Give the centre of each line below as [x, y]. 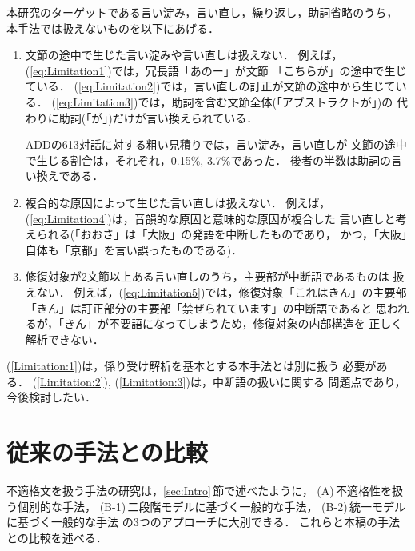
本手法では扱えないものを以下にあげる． [113, 28]
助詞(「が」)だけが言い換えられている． [158, 117]
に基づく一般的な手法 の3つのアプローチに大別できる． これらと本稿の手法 [204, 522]
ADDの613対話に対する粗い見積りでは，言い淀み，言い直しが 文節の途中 [216, 144]
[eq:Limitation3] [94, 101]
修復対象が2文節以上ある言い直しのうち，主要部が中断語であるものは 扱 [215, 276]
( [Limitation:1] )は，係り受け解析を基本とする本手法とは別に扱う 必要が [192, 366]
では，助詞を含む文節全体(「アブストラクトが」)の [265, 101]
